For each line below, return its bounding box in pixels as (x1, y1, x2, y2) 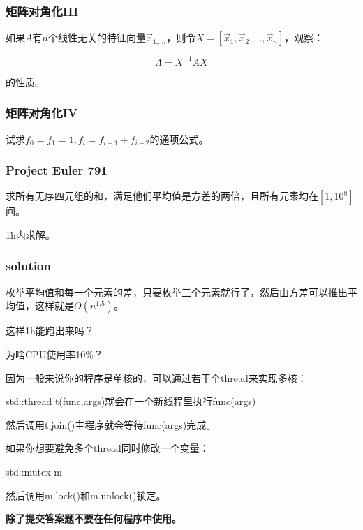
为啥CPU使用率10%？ (6, 346, 103, 361)
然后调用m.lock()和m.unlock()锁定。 (6, 487, 166, 502)
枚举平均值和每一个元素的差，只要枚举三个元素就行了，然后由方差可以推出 (6, 284, 348, 299)
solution (6, 257, 51, 274)
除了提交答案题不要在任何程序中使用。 (6, 511, 181, 526)
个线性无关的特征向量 (47, 30, 146, 45)
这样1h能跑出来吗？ (6, 323, 94, 338)
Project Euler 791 (6, 161, 108, 179)
